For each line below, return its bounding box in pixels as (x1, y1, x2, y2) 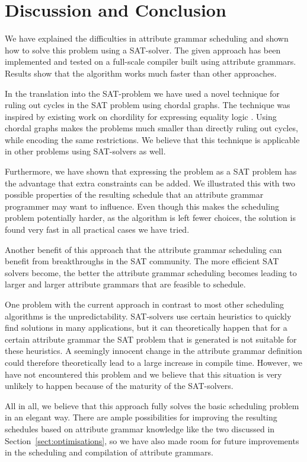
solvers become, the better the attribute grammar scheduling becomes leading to (5, 266, 297, 279)
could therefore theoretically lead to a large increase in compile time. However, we (5, 356, 302, 368)
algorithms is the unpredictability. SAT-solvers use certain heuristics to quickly (5, 309, 292, 322)
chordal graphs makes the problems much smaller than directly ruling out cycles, (5, 122, 298, 134)
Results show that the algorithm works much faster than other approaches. (5, 67, 277, 79)
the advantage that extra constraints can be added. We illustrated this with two (5, 176, 296, 189)
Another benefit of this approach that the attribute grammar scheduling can (5, 243, 282, 255)
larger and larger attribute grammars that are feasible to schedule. (5, 278, 246, 290)
